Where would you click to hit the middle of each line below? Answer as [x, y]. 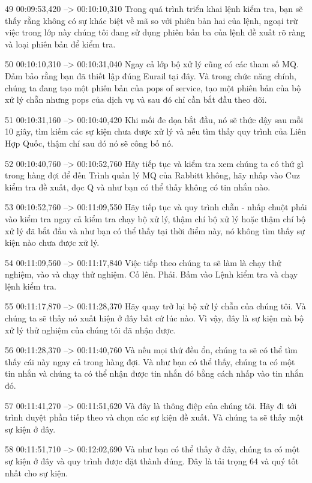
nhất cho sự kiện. [37, 472]
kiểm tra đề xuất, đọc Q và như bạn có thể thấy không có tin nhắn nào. [138, 187]
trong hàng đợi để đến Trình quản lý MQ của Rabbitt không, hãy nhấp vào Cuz [152, 175]
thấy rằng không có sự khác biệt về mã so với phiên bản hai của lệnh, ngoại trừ [151, 20]
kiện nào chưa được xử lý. [52, 242]
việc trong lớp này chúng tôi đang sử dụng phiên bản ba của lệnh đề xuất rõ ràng [155, 32]
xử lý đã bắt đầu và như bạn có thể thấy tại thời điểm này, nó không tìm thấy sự [155, 230]
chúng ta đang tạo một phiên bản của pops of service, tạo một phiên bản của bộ [153, 87]
